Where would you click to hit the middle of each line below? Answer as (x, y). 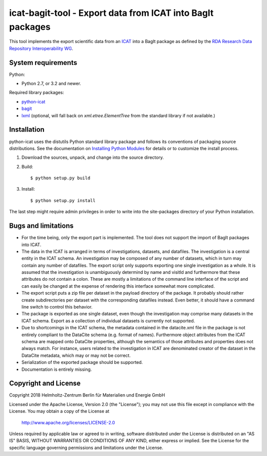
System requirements (43, 63)
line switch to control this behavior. (57, 307)
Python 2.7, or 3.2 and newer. (51, 84)
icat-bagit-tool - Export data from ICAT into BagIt (111, 13)
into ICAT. (31, 245)
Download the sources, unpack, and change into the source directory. (93, 157)
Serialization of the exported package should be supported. (82, 362)
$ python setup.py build (60, 178)
